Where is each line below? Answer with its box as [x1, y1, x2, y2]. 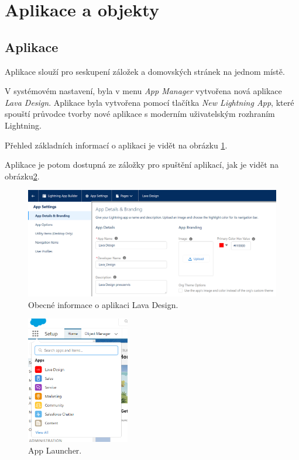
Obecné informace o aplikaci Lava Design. [28, 298, 178, 310]
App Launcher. [28, 444, 82, 456]
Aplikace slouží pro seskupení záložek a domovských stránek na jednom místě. [5, 65, 285, 77]
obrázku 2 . [5, 170, 40, 182]
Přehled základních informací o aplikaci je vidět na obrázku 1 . [5, 139, 228, 151]
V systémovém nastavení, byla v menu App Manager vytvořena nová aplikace [5, 85, 282, 97]
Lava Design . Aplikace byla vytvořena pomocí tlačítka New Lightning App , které [5, 96, 294, 108]
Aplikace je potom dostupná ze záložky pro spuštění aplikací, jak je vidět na [5, 158, 279, 171]
